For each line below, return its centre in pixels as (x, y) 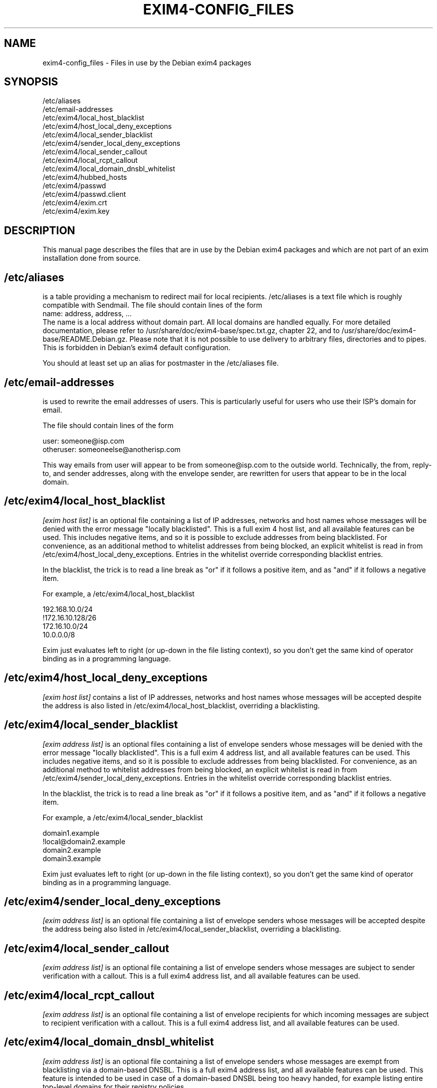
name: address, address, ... (87, 314)
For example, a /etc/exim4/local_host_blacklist (118, 593)
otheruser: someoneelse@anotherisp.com (111, 449)
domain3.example (72, 858)
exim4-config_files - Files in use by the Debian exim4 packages (147, 62)
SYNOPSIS (31, 82)
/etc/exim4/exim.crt (75, 203)
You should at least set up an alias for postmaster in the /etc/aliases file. (161, 363)
